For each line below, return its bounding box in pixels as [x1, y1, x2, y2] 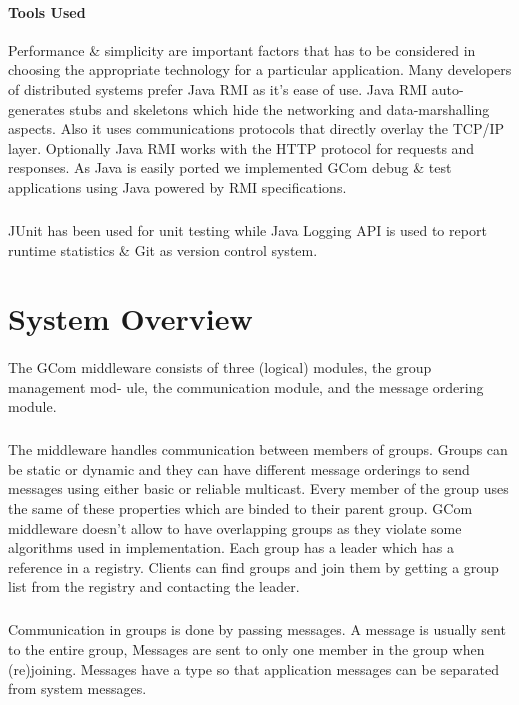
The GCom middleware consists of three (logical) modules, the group [8, 357, 432, 378]
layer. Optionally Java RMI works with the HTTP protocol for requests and [8, 137, 475, 158]
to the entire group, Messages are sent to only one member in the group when [8, 638, 485, 659]
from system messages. [8, 678, 147, 699]
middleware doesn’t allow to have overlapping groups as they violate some [8, 517, 462, 538]
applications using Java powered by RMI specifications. [8, 176, 347, 197]
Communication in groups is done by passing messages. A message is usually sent [8, 619, 506, 640]
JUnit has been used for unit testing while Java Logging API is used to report [8, 219, 487, 240]
